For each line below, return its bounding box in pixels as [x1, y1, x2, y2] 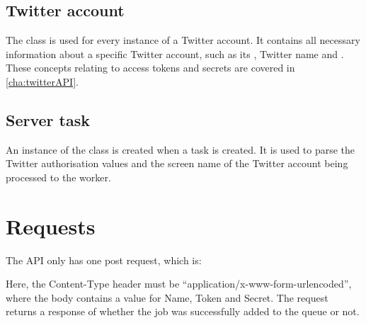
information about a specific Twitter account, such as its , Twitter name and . [6, 46, 344, 61]
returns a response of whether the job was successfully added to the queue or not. [6, 304, 360, 319]
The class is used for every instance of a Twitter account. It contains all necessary [6, 33, 360, 47]
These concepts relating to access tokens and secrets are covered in [6, 60, 295, 75]
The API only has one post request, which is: [6, 252, 202, 267]
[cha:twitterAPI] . [6, 74, 79, 89]
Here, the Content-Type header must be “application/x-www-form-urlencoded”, [6, 276, 352, 291]
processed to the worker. [6, 169, 111, 184]
